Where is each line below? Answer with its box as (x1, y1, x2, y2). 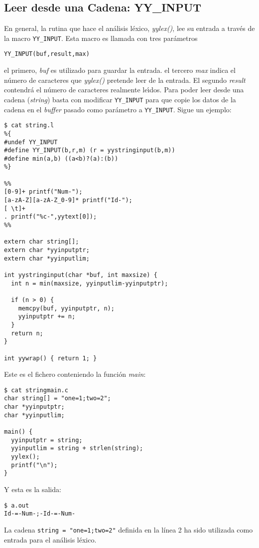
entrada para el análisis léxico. (4, 534, 97, 545)
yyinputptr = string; (11, 436, 83, 444)
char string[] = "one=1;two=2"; (4, 395, 111, 402)
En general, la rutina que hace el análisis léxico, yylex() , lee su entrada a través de (4, 23, 255, 33)
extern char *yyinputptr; (4, 247, 90, 254)
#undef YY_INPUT (4, 138, 58, 146)
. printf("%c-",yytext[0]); (4, 213, 97, 221)
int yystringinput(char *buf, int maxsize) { (4, 272, 157, 279)
